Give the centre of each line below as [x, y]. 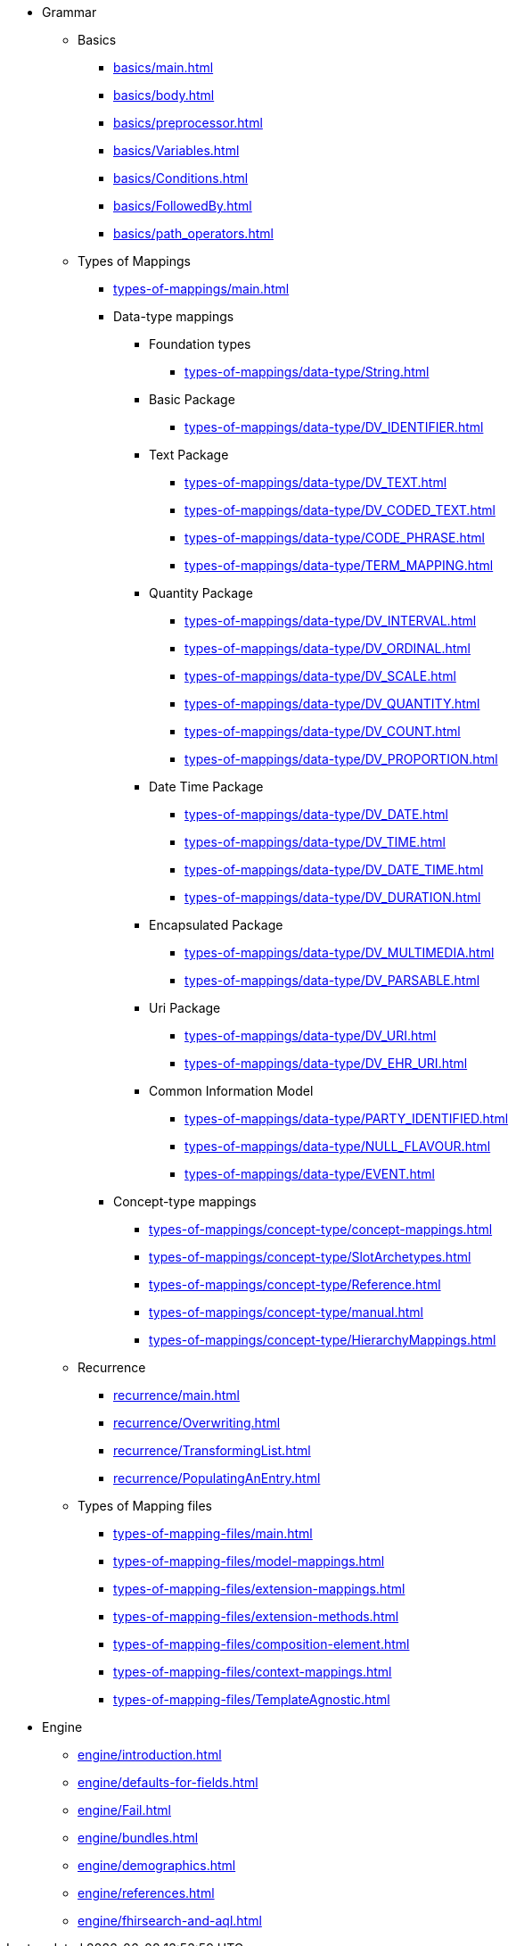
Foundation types [200, 344]
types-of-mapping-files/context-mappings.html [253, 1672]
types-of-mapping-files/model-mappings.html [249, 1561]
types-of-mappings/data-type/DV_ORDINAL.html [328, 648]
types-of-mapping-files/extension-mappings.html [259, 1589]
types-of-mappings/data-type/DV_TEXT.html [316, 482]
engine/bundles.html [138, 1838]
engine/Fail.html [124, 1810]
